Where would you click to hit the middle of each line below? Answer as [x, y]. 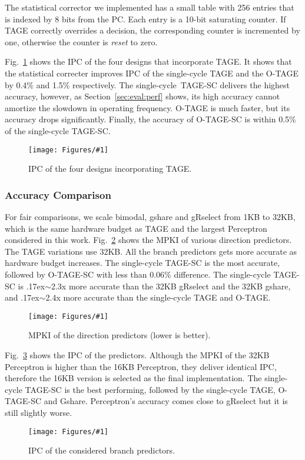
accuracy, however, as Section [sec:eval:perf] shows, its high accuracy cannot [142, 96]
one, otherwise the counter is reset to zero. [81, 41]
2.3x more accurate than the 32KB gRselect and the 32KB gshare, [171, 286]
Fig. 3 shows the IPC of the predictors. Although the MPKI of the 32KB [137, 355]
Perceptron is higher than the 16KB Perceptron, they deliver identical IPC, [141, 366]
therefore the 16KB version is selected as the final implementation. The [133, 378]
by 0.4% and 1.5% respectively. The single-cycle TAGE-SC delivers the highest [147, 84]
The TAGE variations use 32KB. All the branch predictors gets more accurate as [151, 251]
